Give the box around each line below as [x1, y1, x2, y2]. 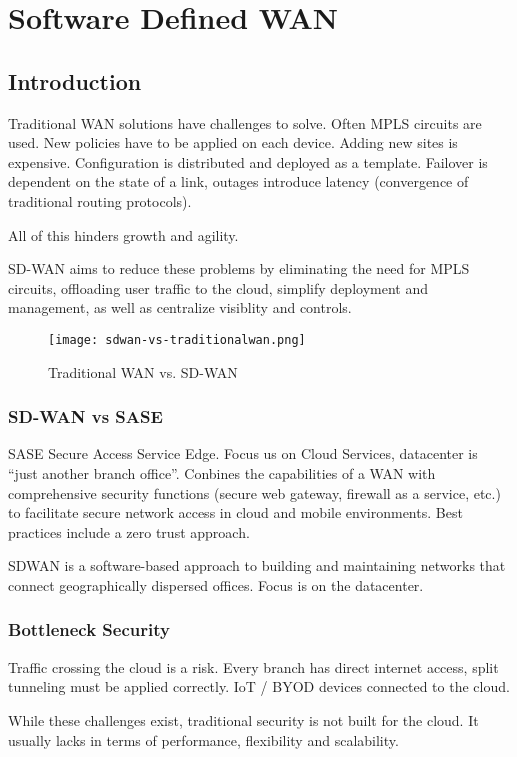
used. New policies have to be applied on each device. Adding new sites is [8, 132, 458, 153]
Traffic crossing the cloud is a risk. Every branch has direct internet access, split [8, 656, 499, 677]
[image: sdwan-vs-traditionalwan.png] [48, 332, 306, 347]
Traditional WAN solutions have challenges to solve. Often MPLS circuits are [8, 112, 482, 133]
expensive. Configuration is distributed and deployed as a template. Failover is [8, 151, 488, 172]
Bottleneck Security [8, 617, 170, 642]
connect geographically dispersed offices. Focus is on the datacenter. [8, 574, 424, 595]
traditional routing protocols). [8, 190, 192, 211]
